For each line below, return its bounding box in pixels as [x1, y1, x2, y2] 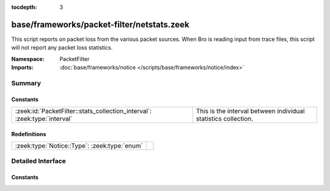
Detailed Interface [11, 157, 67, 165]
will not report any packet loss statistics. [11, 44, 113, 51]
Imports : [11, 64, 34, 71]
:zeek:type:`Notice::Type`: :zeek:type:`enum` [15, 142, 144, 150]
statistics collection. [196, 115, 254, 123]
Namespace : [11, 55, 45, 62]
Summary [11, 79, 42, 87]
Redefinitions [11, 130, 46, 137]
